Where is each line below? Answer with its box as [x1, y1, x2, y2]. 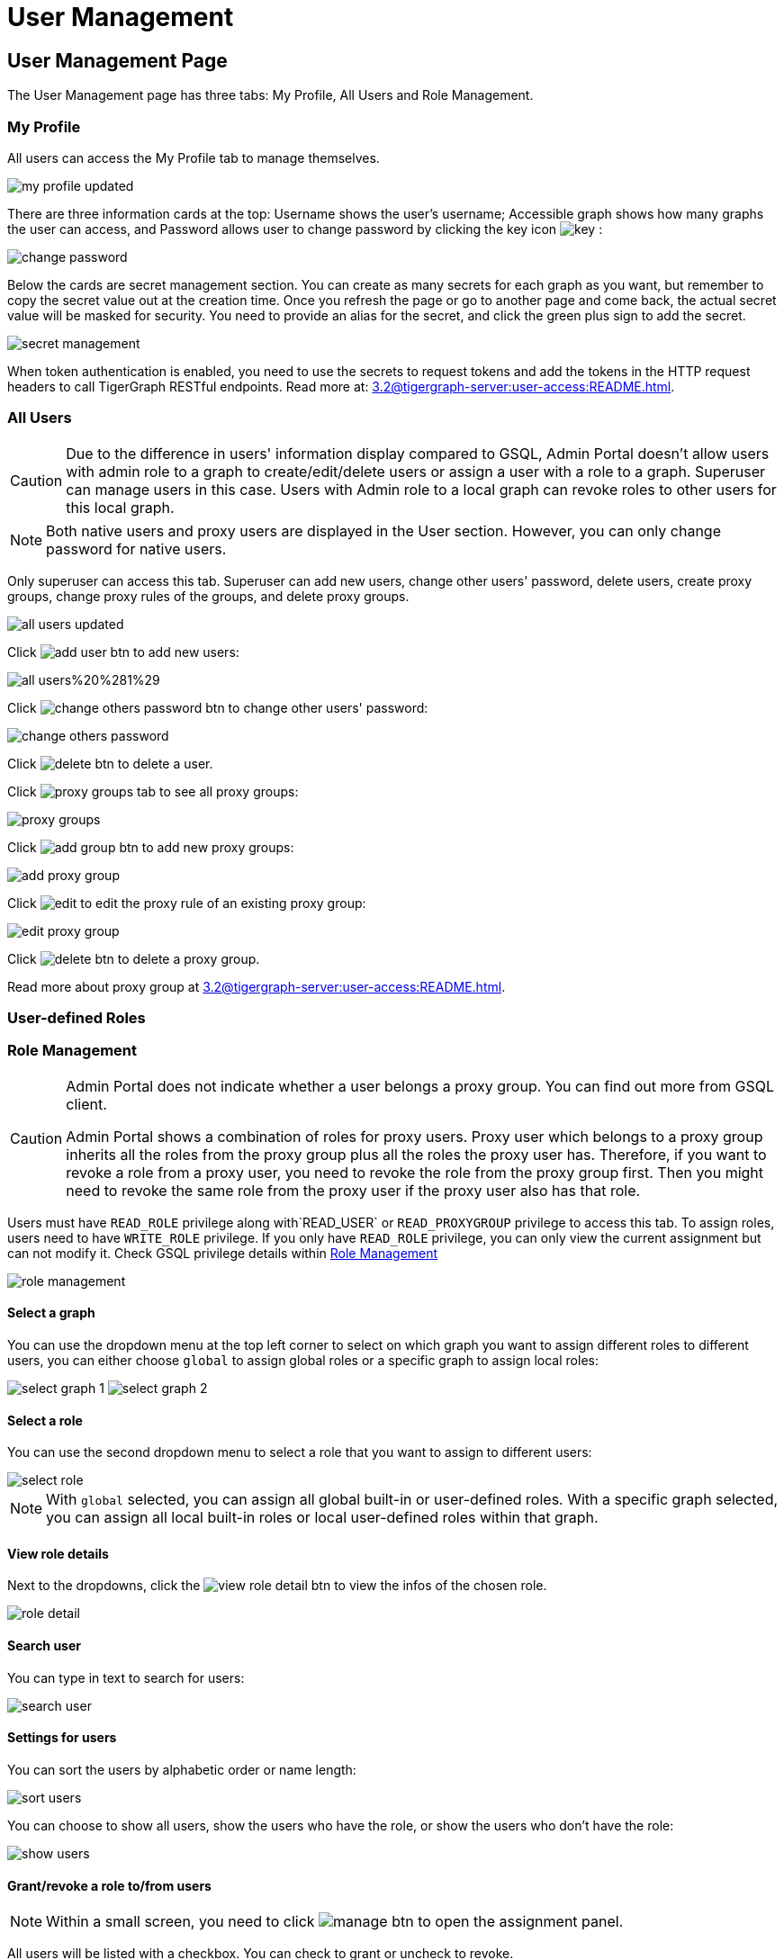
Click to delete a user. [7, 755, 213, 771]
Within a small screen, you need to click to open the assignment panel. [46, 1912, 624, 1931]
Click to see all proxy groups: [7, 783, 299, 799]
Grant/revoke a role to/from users [7, 1877, 212, 1893]
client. [66, 1094, 107, 1113]
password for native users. [46, 539, 227, 558]
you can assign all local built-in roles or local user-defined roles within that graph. [46, 1508, 599, 1527]
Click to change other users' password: [7, 699, 428, 715]
